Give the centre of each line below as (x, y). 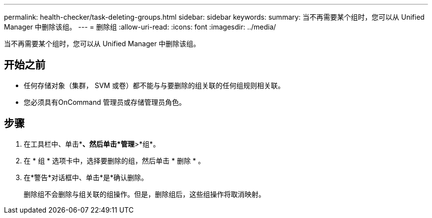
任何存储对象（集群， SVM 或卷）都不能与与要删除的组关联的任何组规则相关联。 (154, 85)
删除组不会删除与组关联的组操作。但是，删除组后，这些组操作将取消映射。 (144, 194)
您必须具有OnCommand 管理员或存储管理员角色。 (105, 102)
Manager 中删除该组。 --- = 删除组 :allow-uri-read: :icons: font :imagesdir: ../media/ (140, 27)
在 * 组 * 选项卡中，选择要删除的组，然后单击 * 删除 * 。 (114, 160)
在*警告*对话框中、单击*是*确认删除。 (86, 177)
